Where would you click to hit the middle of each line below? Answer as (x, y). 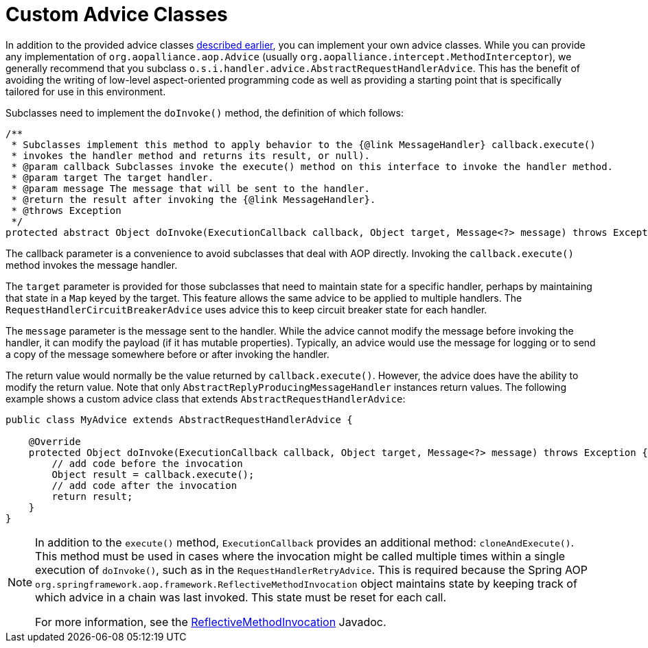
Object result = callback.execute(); (153, 474)
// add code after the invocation (144, 485)
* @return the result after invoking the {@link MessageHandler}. (194, 199)
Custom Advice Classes (117, 14)
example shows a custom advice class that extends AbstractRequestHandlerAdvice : (206, 398)
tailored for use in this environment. (86, 91)
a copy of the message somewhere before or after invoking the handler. (167, 354)
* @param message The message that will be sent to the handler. (191, 188)
